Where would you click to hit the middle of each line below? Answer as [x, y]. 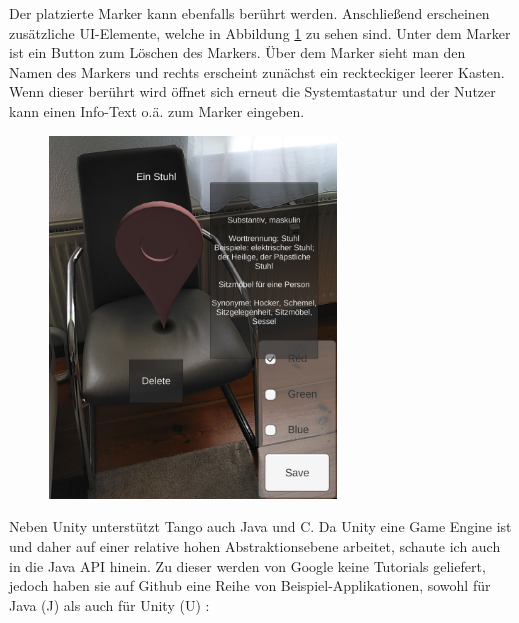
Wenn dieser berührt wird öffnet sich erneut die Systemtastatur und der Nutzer [252, 91]
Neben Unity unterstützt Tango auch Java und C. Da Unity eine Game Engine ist [260, 526]
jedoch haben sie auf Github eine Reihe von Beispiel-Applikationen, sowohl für [250, 585]
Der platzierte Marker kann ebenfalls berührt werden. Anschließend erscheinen [249, 13]
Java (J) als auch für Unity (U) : [109, 604]
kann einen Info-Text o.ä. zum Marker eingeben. [157, 110]
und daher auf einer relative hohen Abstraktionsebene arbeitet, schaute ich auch [255, 545]
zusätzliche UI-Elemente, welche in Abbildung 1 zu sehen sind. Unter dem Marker [260, 32]
